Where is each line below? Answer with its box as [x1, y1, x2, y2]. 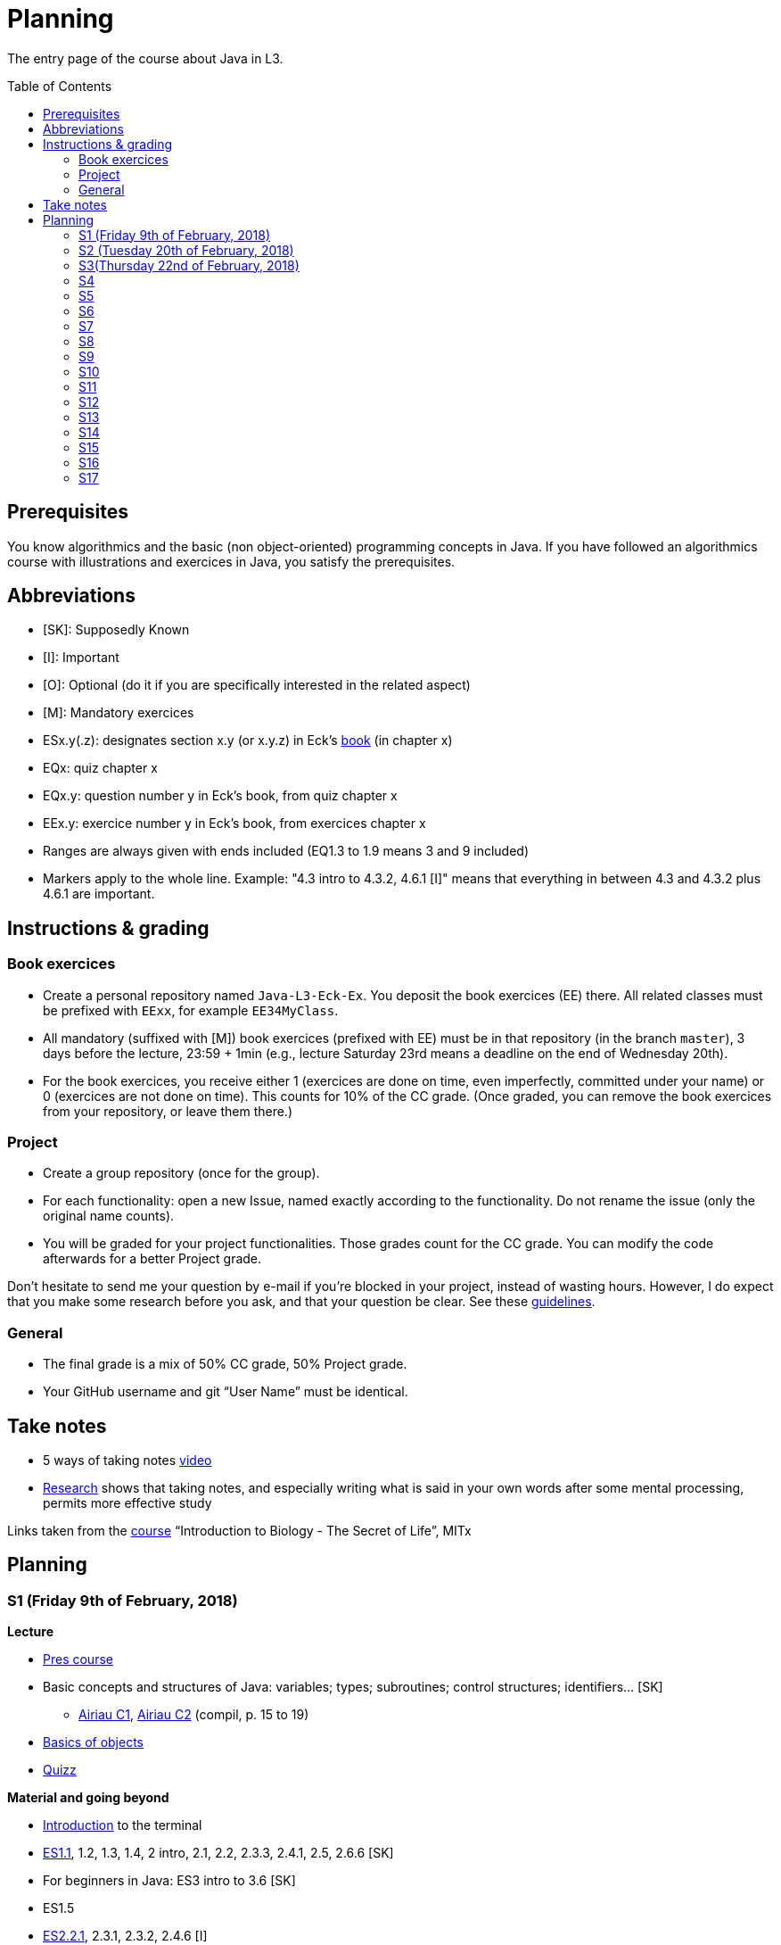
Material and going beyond [7, 1790, 169, 1806]
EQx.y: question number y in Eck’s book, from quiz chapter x [43, 788, 398, 804]
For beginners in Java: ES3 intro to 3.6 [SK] [43, 1873, 296, 1889]
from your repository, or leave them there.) [43, 1103, 293, 1119]
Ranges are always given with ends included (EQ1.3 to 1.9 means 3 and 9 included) [43, 843, 530, 859]
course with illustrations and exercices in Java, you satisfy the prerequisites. [7, 553, 456, 569]
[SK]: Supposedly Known [43, 622, 190, 638]
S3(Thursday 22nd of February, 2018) [78, 257, 300, 273]
